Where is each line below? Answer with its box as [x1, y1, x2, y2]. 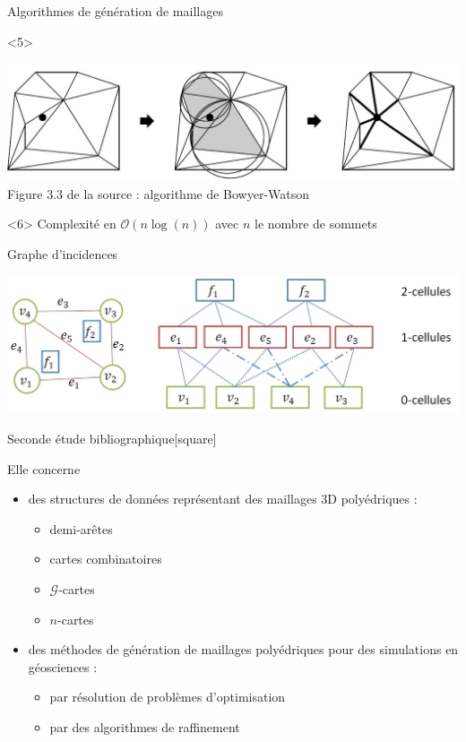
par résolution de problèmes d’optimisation [49, 687, 286, 706]
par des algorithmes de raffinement [49, 718, 240, 737]
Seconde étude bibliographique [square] [7, 429, 217, 448]
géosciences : [28, 657, 98, 676]
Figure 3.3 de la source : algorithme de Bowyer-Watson [7, 184, 310, 203]
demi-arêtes [49, 519, 113, 538]
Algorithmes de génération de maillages [7, 2, 223, 20]
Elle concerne [7, 459, 81, 478]
